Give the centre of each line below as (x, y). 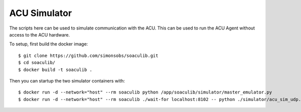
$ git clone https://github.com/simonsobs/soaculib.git (88, 55)
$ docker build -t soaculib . (55, 69)
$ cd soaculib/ (37, 63)
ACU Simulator (41, 13)
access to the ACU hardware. (40, 34)
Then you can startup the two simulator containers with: (67, 80)
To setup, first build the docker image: (49, 44)
